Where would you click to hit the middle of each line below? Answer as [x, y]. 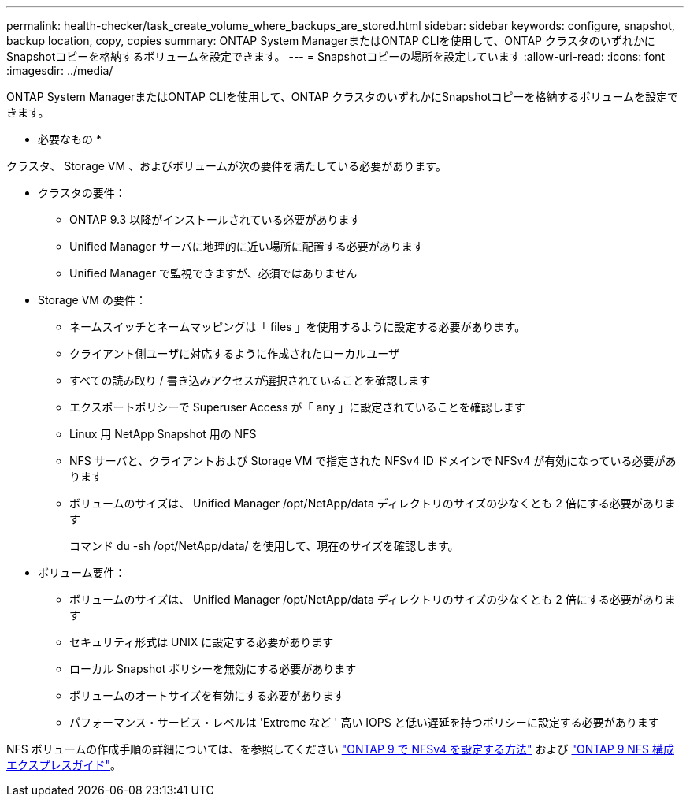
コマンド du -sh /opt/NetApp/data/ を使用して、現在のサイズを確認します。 [264, 546]
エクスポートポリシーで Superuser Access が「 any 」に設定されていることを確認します [297, 407]
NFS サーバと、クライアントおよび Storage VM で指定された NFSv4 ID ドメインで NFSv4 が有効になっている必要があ [373, 461]
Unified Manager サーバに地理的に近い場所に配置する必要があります [247, 246]
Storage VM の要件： [92, 300]
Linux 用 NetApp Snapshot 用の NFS [163, 434]
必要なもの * [70, 139]
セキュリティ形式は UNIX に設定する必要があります [202, 642]
